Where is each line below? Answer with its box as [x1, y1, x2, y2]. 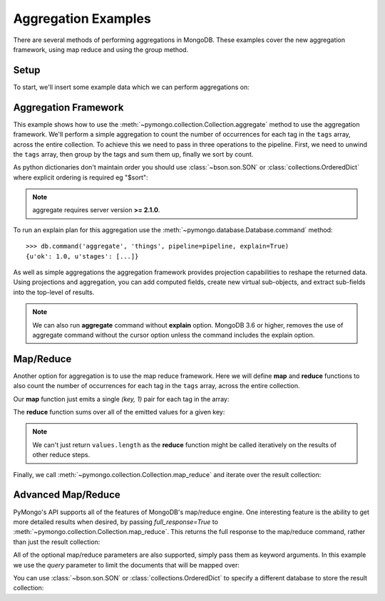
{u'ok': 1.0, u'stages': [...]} [26, 252, 139, 260]
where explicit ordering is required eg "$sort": [13, 173, 149, 182]
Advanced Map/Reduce [13, 488, 120, 501]
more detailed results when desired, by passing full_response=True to [13, 517, 219, 526]
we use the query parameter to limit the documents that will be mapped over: [13, 560, 240, 569]
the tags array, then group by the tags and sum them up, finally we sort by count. [13, 150, 254, 158]
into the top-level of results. [13, 288, 95, 296]
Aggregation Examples [13, 11, 151, 26]
